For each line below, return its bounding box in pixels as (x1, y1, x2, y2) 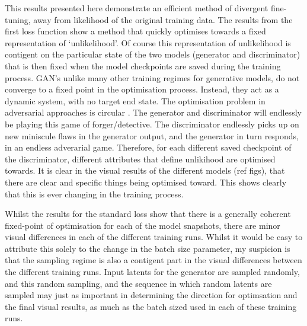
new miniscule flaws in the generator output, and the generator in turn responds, (5, 129, 299, 142)
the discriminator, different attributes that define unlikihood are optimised (5, 152, 276, 165)
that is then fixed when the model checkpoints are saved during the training (5, 59, 281, 72)
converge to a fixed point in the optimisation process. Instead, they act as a (5, 83, 279, 95)
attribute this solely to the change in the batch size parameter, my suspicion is (5, 242, 290, 254)
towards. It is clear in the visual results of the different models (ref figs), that (5, 164, 285, 177)
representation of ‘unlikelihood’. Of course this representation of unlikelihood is (5, 36, 291, 49)
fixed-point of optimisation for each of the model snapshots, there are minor (5, 219, 280, 231)
